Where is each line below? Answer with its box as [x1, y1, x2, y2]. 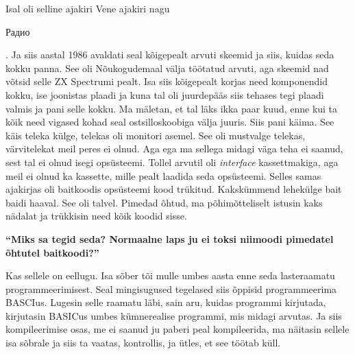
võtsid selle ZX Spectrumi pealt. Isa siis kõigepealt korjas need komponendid [5, 74, 328, 88]
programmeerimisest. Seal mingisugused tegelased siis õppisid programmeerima [5, 281, 337, 296]
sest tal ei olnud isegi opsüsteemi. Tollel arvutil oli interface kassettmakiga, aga [5, 154, 339, 169]
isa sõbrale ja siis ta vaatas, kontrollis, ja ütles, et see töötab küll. [5, 335, 281, 350]
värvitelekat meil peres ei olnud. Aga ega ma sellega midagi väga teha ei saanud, [5, 141, 343, 156]
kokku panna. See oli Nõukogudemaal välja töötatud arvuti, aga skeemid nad [5, 60, 329, 75]
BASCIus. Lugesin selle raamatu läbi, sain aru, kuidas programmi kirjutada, [5, 295, 326, 309]
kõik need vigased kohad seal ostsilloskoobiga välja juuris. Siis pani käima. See [5, 115, 334, 129]
